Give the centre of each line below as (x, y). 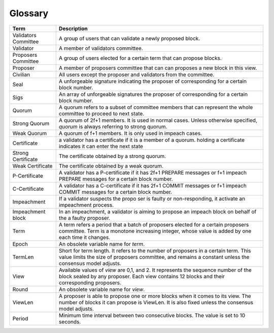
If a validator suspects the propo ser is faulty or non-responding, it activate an (152, 198)
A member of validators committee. (101, 48)
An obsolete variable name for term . (101, 244)
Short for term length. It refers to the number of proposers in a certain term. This (155, 250)
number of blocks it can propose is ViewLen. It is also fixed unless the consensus (156, 302)
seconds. (70, 321)
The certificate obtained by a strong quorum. (112, 156)
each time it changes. (84, 237)
